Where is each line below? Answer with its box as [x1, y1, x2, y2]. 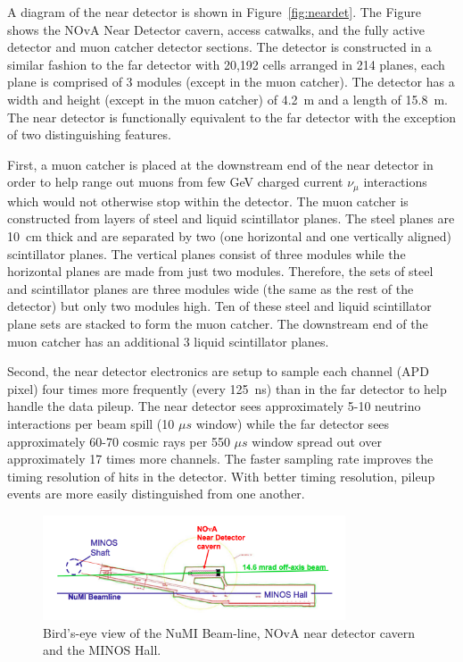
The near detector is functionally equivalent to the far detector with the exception [7, 107, 457, 126]
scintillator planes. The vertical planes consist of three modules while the [7, 244, 406, 263]
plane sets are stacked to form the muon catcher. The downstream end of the [7, 314, 428, 332]
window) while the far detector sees [195, 414, 390, 432]
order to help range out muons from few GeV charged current [7, 172, 343, 191]
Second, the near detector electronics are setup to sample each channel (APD [7, 362, 429, 381]
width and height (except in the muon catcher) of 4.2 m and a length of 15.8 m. [7, 89, 448, 108]
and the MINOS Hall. [43, 641, 161, 659]
